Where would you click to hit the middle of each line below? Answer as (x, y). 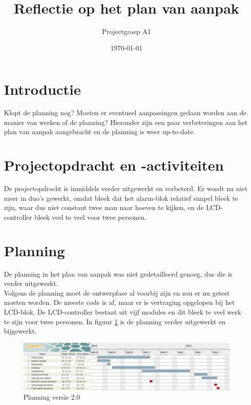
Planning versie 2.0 (52, 397)
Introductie (43, 89)
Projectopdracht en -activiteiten (114, 165)
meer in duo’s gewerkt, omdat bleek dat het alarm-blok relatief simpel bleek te (121, 198)
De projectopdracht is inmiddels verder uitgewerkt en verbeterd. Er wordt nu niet (126, 188)
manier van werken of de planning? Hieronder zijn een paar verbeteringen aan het (126, 122)
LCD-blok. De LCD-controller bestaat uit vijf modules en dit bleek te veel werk (123, 312)
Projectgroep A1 (126, 31)
